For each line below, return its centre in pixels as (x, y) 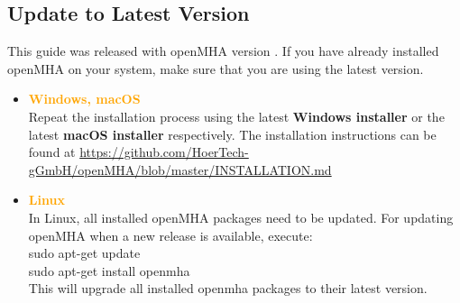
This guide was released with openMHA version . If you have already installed (223, 51)
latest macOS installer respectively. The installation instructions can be (232, 134)
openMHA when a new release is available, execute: (170, 235)
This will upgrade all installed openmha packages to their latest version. (228, 288)
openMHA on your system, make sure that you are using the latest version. (216, 68)
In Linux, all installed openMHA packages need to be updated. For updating (241, 217)
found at (52, 152)
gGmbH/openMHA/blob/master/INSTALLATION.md (180, 169)
